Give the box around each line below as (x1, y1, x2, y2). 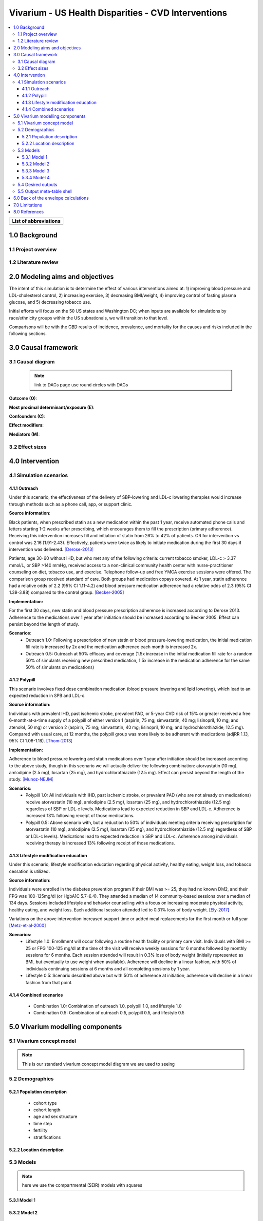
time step (33, 1120, 52, 1126)
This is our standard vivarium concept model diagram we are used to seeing (22, 1061, 175, 1067)
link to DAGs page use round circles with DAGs (34, 381, 129, 388)
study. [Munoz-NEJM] (9, 777, 54, 782)
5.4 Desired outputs (18, 181, 57, 188)
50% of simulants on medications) (25, 664, 94, 670)
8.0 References (13, 209, 44, 215)
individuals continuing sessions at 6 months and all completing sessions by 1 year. (25, 966, 190, 971)
